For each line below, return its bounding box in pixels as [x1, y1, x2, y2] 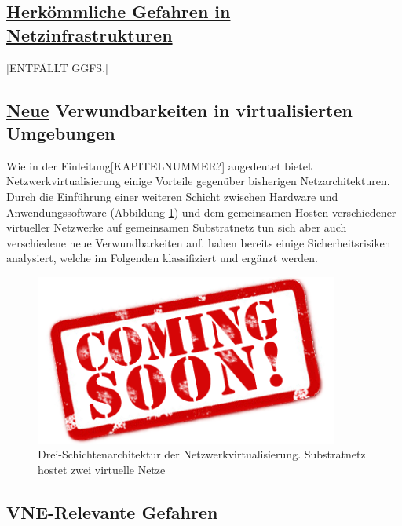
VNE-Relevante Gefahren [6, 499, 218, 524]
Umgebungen [6, 120, 115, 144]
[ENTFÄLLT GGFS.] [6, 59, 108, 75]
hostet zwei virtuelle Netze [38, 461, 166, 477]
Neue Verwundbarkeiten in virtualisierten [6, 97, 353, 122]
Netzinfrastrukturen [6, 22, 173, 46]
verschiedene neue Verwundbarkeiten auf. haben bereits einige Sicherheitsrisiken [6, 234, 391, 250]
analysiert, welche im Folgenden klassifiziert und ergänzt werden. [6, 250, 318, 266]
